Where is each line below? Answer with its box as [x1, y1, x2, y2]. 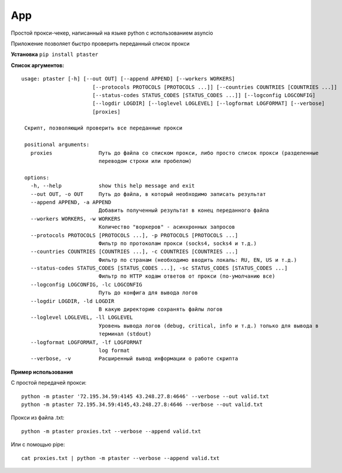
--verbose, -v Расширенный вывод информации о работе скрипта [30, 355, 239, 362]
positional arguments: [24, 141, 90, 148]
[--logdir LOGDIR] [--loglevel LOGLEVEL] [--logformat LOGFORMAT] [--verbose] [92, 100, 326, 107]
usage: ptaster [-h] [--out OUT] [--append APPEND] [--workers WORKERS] [21, 75, 235, 82]
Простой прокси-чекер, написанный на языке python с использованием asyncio [11, 29, 213, 36]
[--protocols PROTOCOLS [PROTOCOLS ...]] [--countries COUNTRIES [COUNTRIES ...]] [92, 84, 337, 91]
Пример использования [11, 368, 73, 375]
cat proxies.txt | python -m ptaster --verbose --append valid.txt [21, 455, 220, 461]
